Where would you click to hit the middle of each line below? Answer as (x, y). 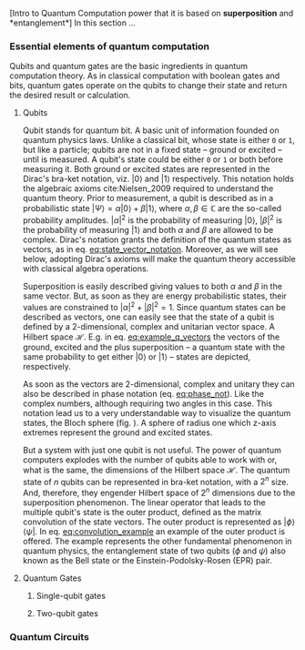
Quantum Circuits (49, 636)
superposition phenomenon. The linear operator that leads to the (144, 502)
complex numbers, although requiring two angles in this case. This (147, 403)
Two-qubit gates (67, 613)
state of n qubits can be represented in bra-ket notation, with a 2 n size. (156, 481)
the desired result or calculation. (70, 96)
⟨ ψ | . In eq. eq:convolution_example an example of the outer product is (153, 531)
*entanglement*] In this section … (73, 23)
